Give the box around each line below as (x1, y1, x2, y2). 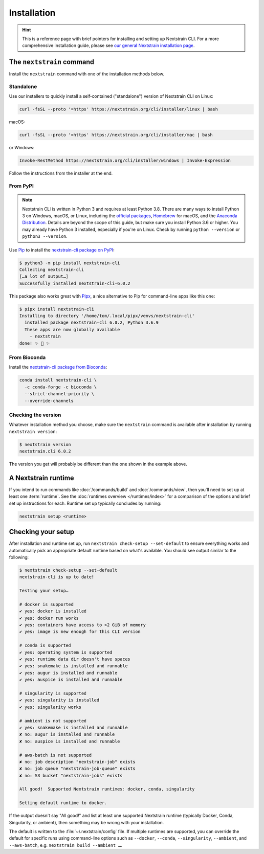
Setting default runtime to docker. (19, 800, 108, 806)
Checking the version (9, 411, 61, 418)
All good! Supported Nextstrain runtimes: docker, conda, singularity (19, 787, 195, 792)
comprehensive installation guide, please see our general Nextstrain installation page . (22, 43, 195, 48)
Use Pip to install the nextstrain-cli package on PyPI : (9, 247, 115, 253)
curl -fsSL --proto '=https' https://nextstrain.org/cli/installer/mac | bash (19, 132, 213, 138)
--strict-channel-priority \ (24, 391, 95, 397)
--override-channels (24, 398, 74, 404)
